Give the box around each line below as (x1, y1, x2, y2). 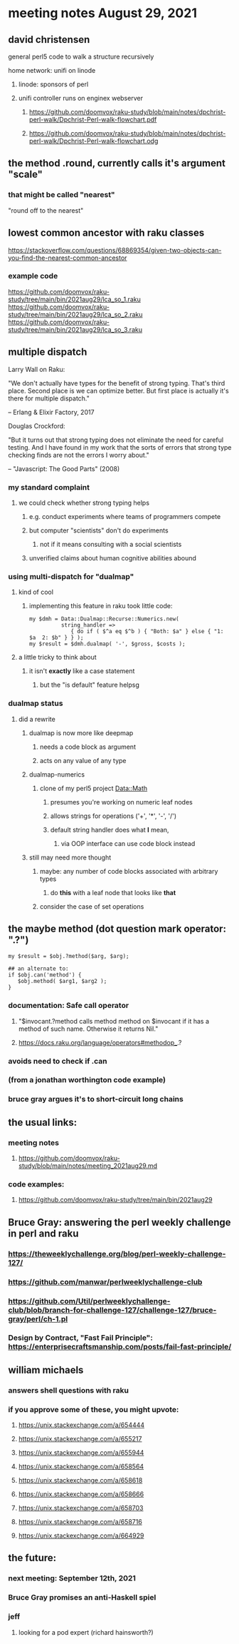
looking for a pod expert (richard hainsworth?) (18, 1628, 154, 1636)
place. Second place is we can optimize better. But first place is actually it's (8, 386, 230, 395)
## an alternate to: (8, 965, 70, 972)
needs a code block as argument (39, 742, 136, 751)
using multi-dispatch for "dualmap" (8, 571, 134, 581)
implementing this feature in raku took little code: (28, 602, 173, 610)
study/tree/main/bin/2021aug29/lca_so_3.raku (8, 325, 143, 333)
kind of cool (18, 587, 54, 597)
